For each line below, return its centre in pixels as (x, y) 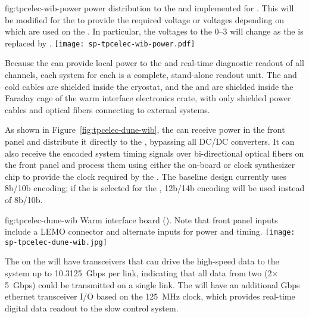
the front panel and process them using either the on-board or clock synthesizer (150, 165)
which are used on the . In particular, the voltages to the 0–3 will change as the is (154, 31)
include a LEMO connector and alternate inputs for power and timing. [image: (150, 231)
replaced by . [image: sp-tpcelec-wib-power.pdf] (100, 43)
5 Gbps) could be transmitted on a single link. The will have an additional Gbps (152, 284)
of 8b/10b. (24, 199)
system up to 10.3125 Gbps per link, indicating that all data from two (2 (138, 273)
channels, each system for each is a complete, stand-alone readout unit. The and (151, 75)
